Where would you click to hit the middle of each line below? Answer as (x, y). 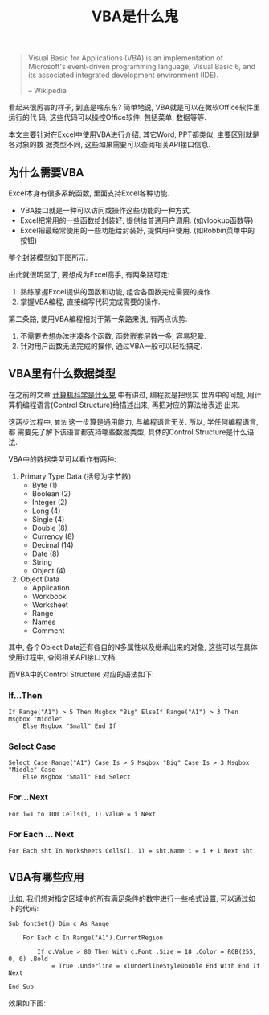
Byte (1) (45, 485)
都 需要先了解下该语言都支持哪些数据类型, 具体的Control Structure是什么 (128, 432)
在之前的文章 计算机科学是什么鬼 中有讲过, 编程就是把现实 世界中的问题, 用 (131, 394)
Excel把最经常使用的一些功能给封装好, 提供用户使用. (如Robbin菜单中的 (137, 230)
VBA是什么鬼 (135, 16)
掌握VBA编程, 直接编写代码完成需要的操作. (90, 302)
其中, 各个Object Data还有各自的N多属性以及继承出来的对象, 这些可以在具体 (133, 647)
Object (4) (49, 570)
